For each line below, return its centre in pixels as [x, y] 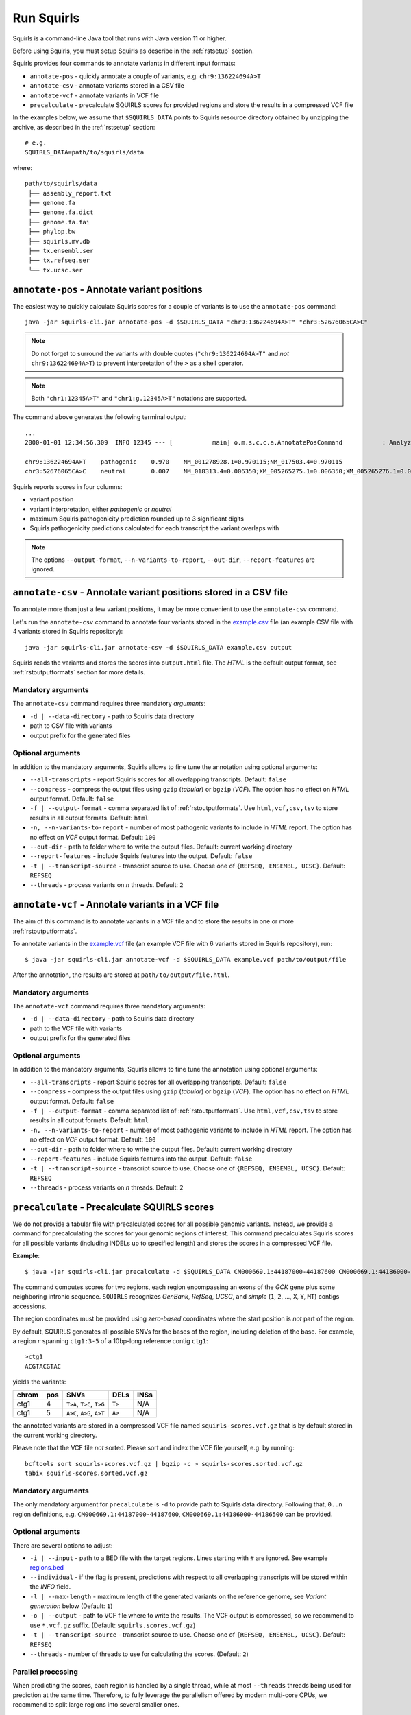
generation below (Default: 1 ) [71, 1606]
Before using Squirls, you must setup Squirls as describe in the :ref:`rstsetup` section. [134, 51]
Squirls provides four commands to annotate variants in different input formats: [124, 63]
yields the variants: [39, 1382]
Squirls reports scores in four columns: [67, 486]
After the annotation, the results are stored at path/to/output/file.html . [121, 975]
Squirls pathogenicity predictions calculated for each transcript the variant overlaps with [154, 528]
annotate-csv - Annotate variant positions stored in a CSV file [150, 592]
